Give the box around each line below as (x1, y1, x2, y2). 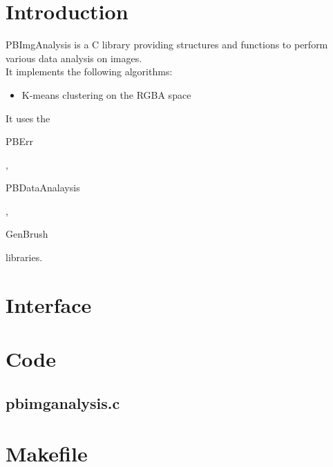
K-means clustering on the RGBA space (21, 87, 191, 102)
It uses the (6, 111, 50, 125)
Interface (6, 290, 92, 318)
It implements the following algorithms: (6, 64, 173, 79)
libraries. (6, 250, 43, 265)
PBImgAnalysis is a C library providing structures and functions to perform (6, 37, 328, 52)
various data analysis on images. (6, 50, 142, 65)
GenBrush (6, 227, 48, 241)
